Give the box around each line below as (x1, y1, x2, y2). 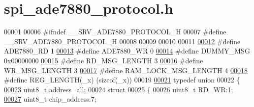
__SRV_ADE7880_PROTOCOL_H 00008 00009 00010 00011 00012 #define (4, 36, 241, 46)
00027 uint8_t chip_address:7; (4, 94, 96, 104)
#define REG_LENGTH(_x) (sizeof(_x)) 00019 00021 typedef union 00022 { (4, 75, 240, 85)
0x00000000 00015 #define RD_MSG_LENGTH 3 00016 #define (4, 55, 203, 65)
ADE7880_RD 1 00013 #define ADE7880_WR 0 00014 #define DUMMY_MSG (4, 46, 250, 56)
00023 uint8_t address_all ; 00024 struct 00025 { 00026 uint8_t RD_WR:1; (4, 84, 233, 94)
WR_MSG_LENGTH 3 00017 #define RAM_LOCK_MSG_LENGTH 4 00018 (4, 65, 248, 75)
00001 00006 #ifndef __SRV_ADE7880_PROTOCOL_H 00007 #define (4, 27, 226, 37)
